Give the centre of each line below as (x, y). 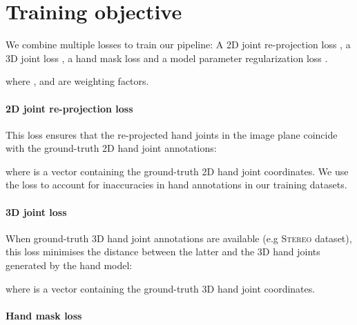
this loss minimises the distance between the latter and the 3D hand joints (163, 252)
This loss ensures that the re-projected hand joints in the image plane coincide (172, 134)
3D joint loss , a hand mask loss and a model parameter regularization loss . (167, 58)
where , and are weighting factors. (77, 81)
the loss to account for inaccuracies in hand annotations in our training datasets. (176, 185)
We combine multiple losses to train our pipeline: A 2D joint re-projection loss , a (178, 45)
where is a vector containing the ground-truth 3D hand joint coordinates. (161, 288)
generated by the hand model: (69, 265)
